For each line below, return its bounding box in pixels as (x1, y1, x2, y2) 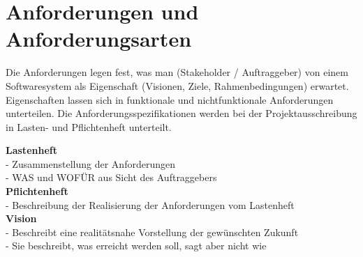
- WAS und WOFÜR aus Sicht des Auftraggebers (6, 170, 217, 185)
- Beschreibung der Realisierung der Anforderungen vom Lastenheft (6, 197, 295, 212)
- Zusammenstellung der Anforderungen (6, 156, 175, 171)
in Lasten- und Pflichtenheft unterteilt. (6, 119, 172, 134)
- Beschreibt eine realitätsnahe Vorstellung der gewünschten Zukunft (6, 224, 299, 239)
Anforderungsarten (6, 24, 192, 53)
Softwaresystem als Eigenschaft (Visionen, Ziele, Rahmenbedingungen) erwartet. (6, 78, 349, 93)
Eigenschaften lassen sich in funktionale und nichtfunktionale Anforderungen (6, 92, 334, 107)
